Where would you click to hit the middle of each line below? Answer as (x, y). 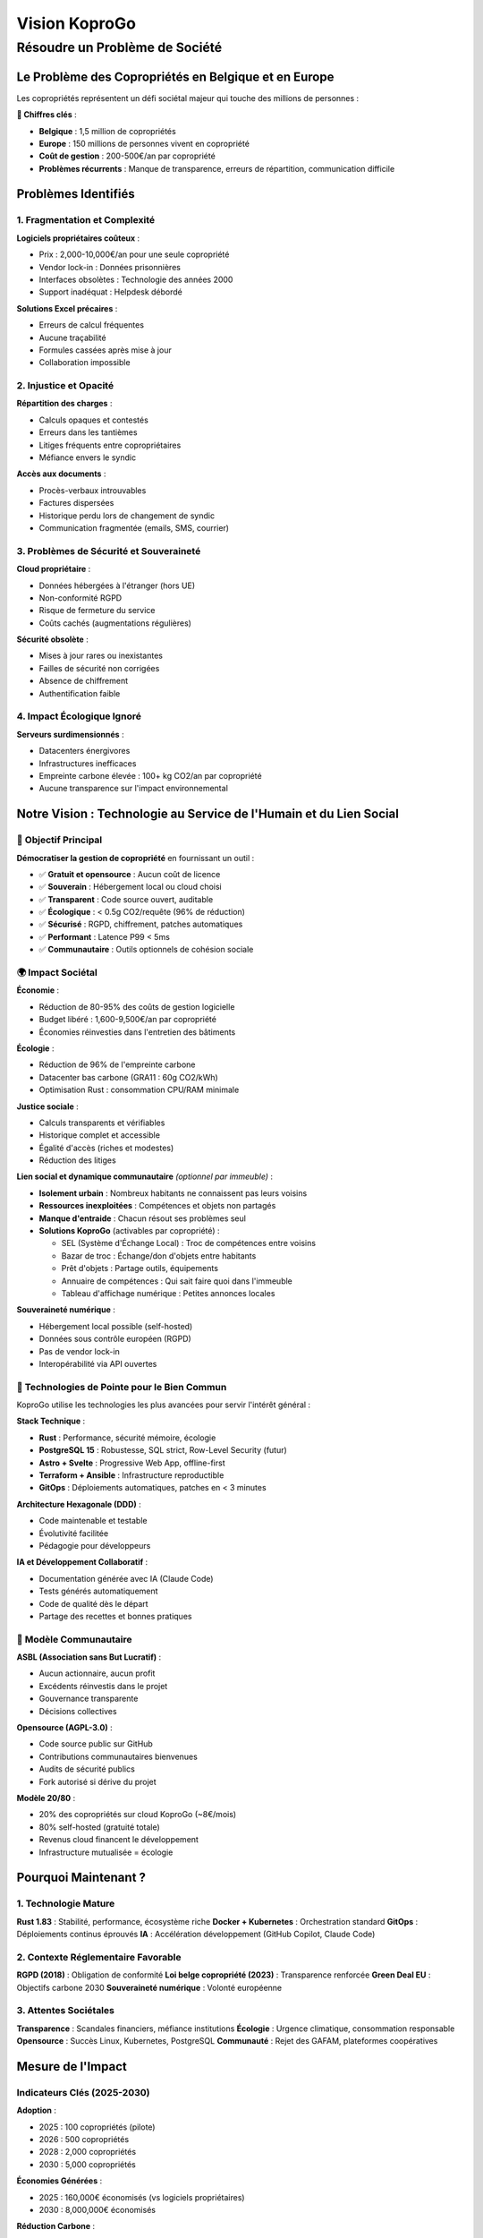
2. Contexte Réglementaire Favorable (99, 1957)
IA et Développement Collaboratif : (82, 1562)
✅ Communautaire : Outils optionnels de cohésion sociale (146, 950)
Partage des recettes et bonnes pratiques (115, 1616)
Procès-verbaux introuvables (93, 490)
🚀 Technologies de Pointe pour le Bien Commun (122, 1387)
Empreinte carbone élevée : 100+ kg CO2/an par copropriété (151, 775)
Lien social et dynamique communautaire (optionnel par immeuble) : (144, 1176)
